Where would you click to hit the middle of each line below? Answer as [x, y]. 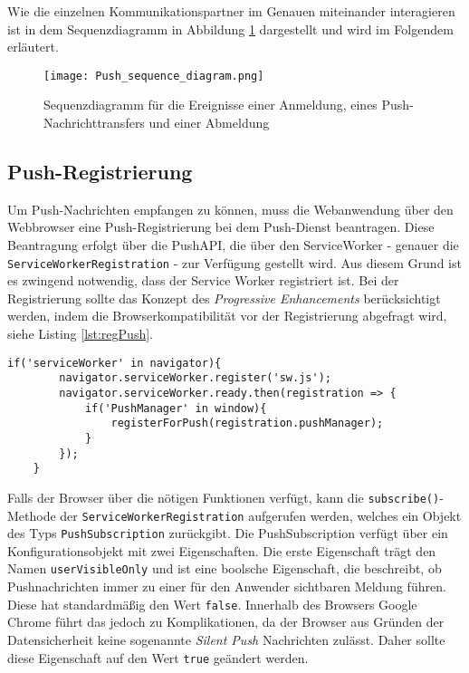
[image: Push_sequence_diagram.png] [154, 76]
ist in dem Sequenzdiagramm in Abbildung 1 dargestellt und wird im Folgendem [230, 29]
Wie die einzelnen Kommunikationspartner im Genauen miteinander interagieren [231, 11]
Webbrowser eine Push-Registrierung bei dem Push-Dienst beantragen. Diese [221, 227]
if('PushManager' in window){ [176, 408]
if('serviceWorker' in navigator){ [115, 363]
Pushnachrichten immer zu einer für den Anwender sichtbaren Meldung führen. [227, 586]
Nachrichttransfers [94, 123]
